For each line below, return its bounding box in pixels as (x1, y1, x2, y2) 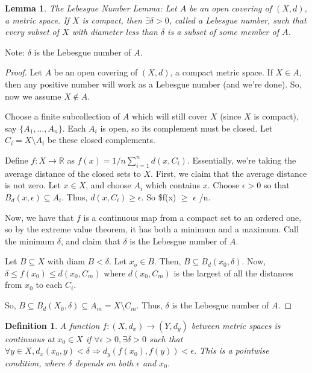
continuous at (5, 332, 55, 345)
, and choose (86, 179, 131, 191)
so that (263, 179, 290, 191)
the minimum (5, 234, 55, 247)
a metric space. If (5, 13, 69, 26)
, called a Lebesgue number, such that (169, 13, 307, 26)
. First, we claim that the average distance (151, 167, 307, 179)
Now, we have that (5, 211, 74, 223)
